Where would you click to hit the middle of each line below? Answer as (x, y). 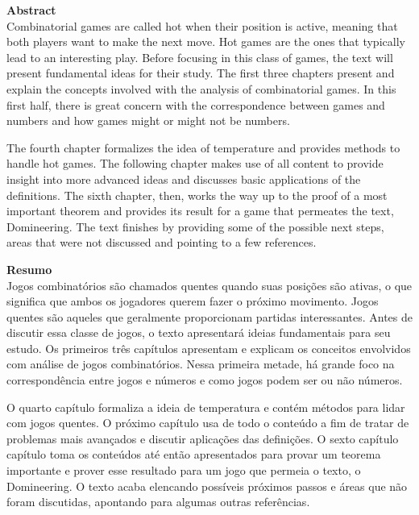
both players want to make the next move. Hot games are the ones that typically (206, 42)
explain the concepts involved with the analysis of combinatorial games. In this (201, 88)
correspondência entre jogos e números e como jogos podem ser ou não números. (205, 380)
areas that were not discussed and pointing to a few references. (162, 242)
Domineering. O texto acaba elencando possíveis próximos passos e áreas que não (207, 486)
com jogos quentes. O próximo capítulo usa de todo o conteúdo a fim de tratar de (208, 423)
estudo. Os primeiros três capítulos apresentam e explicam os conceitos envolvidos (209, 348)
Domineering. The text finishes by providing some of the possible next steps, (195, 226)
